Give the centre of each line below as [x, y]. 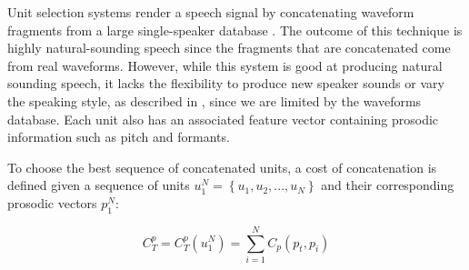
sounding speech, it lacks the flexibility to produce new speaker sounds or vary [226, 83]
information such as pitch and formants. [119, 137]
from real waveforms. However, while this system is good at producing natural [225, 65]
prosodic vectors [52, 202]
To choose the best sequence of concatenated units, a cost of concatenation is [222, 167]
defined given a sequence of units [99, 185]
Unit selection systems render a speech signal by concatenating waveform [211, 12]
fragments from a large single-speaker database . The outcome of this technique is [235, 30]
